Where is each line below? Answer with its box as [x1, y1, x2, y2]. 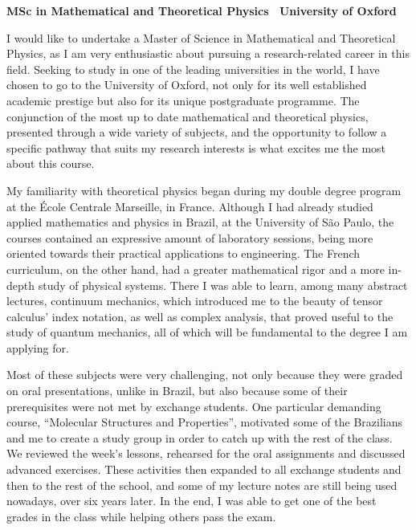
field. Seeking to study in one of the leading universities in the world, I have [6, 60, 380, 77]
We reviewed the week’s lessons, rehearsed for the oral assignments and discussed [6, 445, 406, 462]
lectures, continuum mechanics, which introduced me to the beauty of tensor [6, 292, 383, 309]
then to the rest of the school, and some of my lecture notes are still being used [6, 476, 398, 493]
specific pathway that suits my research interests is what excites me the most [6, 139, 386, 156]
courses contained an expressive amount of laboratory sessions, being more [6, 229, 373, 246]
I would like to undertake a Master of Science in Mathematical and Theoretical [6, 29, 396, 46]
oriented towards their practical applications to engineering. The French [6, 245, 361, 262]
